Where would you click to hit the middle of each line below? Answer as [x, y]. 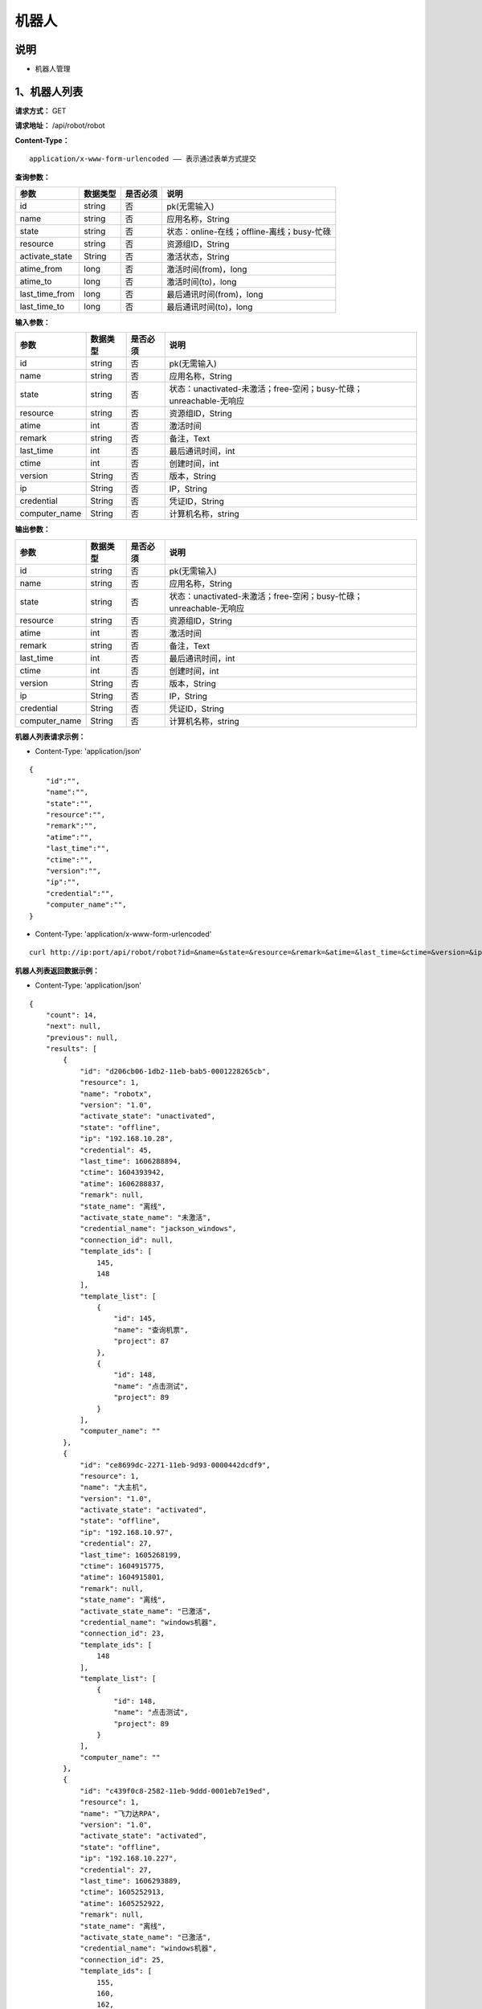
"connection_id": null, [127, 1240]
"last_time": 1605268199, [131, 1555]
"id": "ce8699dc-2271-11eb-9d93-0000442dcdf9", [175, 1465]
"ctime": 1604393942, [122, 1172]
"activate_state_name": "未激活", [146, 1217]
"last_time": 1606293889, [131, 1881]
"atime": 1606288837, [122, 1184]
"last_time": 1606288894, [131, 1161]
